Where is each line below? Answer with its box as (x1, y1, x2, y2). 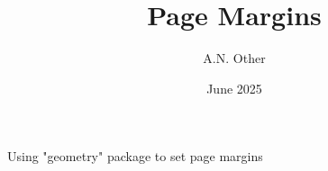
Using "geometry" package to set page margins (7, 147, 263, 166)
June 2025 (206, 78, 262, 97)
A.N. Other (203, 49, 266, 67)
